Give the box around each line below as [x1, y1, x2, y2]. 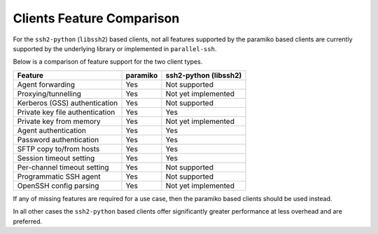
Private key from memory [17, 116, 101, 126]
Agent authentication [17, 125, 87, 135]
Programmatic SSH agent [17, 172, 101, 181]
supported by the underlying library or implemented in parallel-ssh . [13, 44, 217, 53]
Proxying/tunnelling [17, 88, 82, 98]
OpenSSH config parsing [17, 181, 99, 191]
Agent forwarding [17, 79, 76, 89]
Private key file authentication [17, 107, 115, 117]
